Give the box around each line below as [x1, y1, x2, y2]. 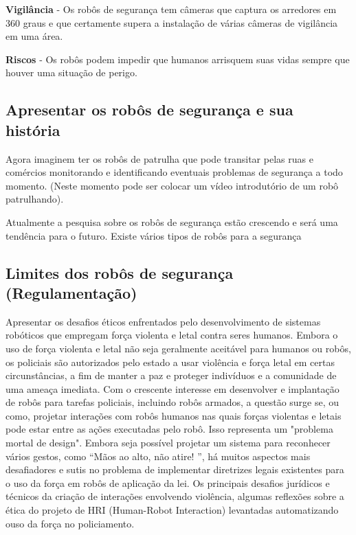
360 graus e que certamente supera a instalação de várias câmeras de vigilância [5, 15, 338, 30]
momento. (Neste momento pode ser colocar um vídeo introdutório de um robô [5, 178, 339, 192]
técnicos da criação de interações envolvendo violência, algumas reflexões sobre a [5, 489, 344, 503]
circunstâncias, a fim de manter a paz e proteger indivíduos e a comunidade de [5, 368, 337, 383]
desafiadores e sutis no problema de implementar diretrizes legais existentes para [5, 462, 344, 477]
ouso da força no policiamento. [5, 516, 135, 530]
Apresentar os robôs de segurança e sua [5, 99, 293, 120]
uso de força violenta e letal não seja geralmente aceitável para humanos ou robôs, [5, 341, 351, 355]
